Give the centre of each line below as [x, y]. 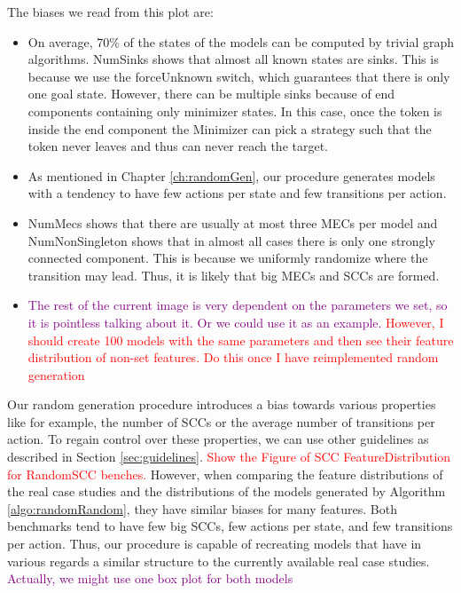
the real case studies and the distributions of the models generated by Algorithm [227, 491]
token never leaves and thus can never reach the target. [178, 146]
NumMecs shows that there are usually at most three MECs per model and [233, 222]
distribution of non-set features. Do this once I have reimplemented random [233, 357]
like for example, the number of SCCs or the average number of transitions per [221, 421]
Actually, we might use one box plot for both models [150, 578]
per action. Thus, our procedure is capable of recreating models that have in [215, 544]
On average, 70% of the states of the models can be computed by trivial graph [241, 41]
